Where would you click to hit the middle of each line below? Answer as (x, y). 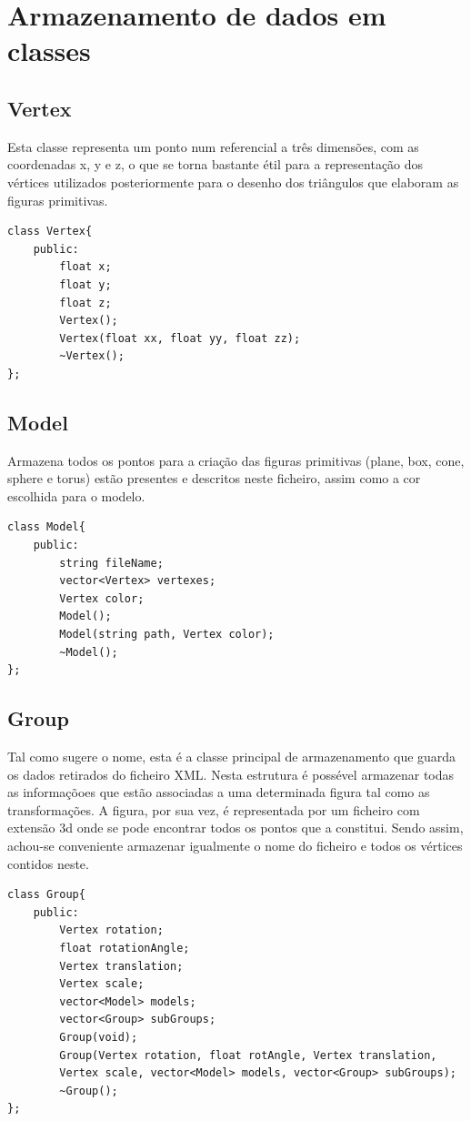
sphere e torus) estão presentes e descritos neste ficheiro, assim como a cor (214, 478)
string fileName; (111, 563)
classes (49, 50)
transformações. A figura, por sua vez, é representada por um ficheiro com (214, 809)
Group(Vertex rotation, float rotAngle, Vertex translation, (248, 1055)
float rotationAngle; (125, 948)
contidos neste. (48, 863)
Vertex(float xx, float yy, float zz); (180, 338)
